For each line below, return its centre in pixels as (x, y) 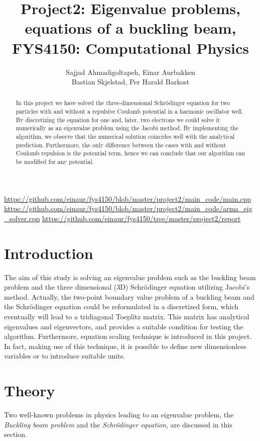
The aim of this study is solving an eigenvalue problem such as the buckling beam (130, 277)
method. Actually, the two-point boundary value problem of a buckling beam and (129, 296)
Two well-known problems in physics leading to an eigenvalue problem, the (119, 415)
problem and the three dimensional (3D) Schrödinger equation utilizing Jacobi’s (127, 287)
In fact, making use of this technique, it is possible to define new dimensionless (125, 346)
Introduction (49, 253)
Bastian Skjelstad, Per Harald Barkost (131, 82)
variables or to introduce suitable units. (65, 356)
